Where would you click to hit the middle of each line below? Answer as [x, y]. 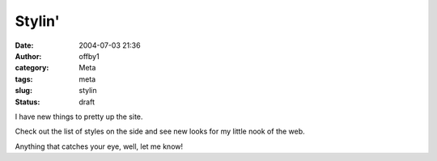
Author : [28, 56]
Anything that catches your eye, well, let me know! [99, 146]
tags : [24, 79]
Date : [24, 45]
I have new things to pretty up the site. [79, 117]
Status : [28, 102]
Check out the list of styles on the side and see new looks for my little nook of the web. [160, 131]
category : [32, 68]
